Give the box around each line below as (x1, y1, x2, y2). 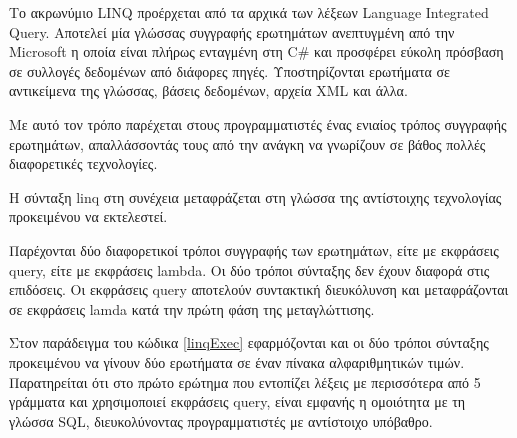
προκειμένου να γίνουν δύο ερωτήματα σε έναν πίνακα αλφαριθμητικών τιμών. (9, 351, 465, 372)
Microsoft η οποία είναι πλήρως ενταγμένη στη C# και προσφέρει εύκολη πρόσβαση (9, 41, 504, 62)
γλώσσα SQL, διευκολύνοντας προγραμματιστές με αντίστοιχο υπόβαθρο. (9, 410, 433, 431)
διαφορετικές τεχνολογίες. (9, 153, 158, 174)
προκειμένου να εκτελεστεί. (9, 206, 168, 227)
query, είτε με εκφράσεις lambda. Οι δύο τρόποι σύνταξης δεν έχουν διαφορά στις (9, 259, 490, 280)
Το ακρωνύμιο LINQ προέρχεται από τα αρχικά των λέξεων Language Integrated (9, 2, 489, 22)
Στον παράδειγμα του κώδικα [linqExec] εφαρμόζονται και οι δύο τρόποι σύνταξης (9, 332, 489, 353)
